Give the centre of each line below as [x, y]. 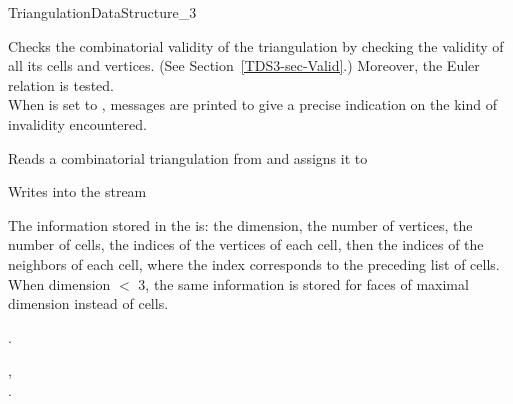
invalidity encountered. [77, 123]
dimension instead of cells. [88, 303]
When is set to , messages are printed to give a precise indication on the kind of [252, 104]
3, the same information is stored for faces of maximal [303, 283]
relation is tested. [61, 84]
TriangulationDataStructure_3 [102, 12]
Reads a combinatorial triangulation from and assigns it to [188, 157]
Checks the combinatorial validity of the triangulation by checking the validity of [256, 45]
